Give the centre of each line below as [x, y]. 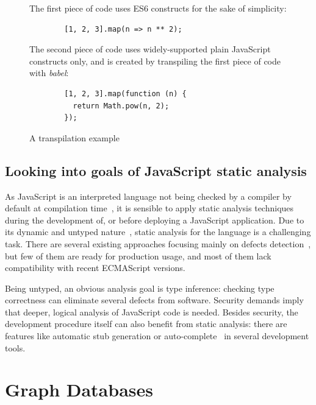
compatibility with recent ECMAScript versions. [95, 268]
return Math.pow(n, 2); [121, 106]
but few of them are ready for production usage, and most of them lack [138, 255]
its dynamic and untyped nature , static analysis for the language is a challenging [158, 232]
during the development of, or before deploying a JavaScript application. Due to [155, 220]
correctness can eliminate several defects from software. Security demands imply [154, 300]
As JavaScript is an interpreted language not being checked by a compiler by [148, 196]
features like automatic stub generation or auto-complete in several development [157, 336]
